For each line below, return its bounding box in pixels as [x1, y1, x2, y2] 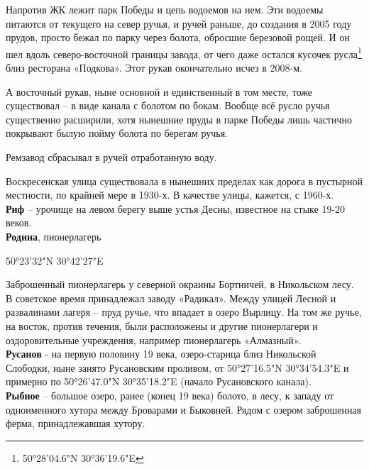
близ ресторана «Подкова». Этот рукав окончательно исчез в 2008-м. [6, 60, 302, 75]
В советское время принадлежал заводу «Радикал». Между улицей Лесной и [6, 290, 336, 305]
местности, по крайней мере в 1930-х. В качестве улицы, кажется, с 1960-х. [6, 187, 334, 202]
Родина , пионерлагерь [6, 228, 101, 243]
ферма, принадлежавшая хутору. [6, 416, 145, 431]
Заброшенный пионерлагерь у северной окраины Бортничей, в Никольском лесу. [6, 277, 354, 292]
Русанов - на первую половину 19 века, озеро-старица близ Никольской [6, 346, 316, 361]
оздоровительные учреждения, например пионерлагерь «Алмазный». [6, 332, 302, 347]
